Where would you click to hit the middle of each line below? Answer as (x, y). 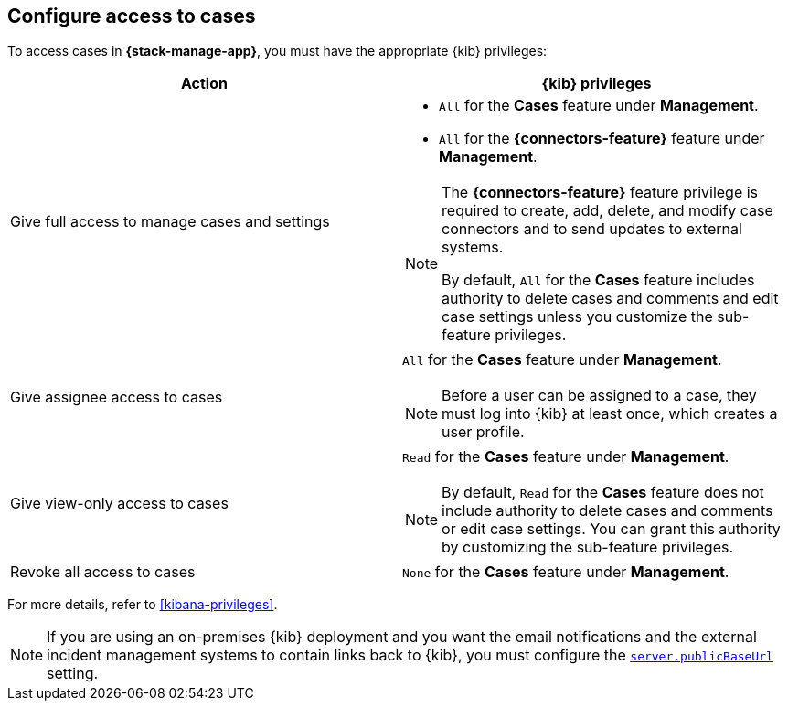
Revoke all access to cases (103, 572)
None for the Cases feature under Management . (566, 572)
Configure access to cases (132, 16)
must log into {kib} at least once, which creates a (610, 414)
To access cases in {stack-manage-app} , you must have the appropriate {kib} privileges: (277, 51)
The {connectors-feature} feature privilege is (600, 193)
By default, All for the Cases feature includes (598, 280)
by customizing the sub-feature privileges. (588, 547)
